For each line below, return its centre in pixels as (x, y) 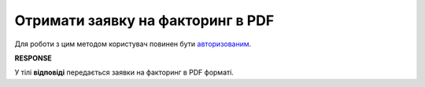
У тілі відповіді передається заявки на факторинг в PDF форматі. (124, 72)
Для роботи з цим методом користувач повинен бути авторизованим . (133, 44)
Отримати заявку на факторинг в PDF (144, 20)
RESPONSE (33, 58)
